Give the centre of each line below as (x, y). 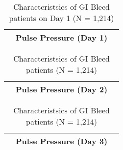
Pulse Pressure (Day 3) (62, 141)
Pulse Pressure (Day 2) (62, 89)
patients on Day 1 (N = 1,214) (61, 18)
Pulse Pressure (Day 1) (62, 37)
